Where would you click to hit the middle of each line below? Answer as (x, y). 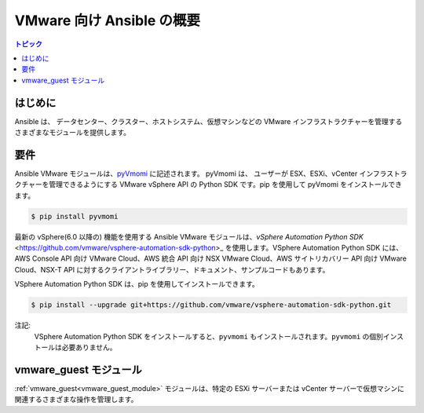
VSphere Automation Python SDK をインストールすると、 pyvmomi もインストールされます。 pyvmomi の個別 (209, 336)
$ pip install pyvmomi (75, 216)
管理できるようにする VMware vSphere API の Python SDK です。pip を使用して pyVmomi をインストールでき (225, 185)
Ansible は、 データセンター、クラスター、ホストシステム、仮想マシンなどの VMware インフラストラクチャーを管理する (208, 121)
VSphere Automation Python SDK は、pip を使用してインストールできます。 (137, 284)
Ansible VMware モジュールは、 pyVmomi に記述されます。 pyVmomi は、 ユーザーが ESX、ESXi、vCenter (186, 174)
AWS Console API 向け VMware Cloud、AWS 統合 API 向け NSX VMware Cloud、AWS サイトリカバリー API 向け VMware (211, 258)
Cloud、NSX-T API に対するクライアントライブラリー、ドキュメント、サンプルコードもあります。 (172, 269)
